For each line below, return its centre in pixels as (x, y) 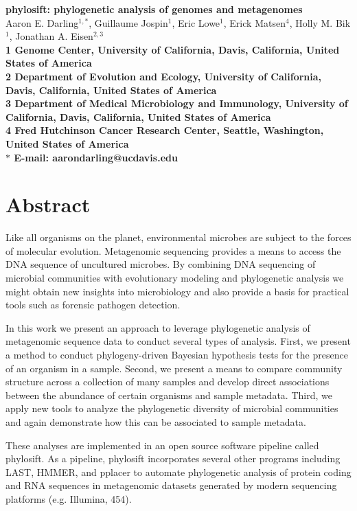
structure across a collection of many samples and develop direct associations (168, 382)
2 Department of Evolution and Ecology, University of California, (164, 76)
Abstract (48, 204)
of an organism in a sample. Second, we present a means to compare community (174, 368)
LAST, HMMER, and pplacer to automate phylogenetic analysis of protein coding (178, 472)
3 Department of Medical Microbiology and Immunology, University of (177, 103)
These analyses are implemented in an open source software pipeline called (162, 445)
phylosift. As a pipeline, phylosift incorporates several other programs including (173, 458)
